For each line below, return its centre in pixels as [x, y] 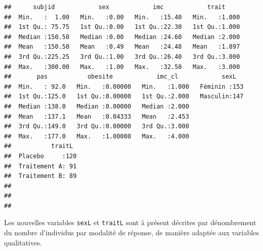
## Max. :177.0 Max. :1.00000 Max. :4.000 [97, 136]
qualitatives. [23, 242]
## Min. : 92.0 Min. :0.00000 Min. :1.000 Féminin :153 [124, 86]
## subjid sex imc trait [115, 7]
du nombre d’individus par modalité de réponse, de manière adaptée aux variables [131, 232]
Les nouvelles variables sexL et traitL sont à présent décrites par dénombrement [130, 222]
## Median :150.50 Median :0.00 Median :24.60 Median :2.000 [122, 37]
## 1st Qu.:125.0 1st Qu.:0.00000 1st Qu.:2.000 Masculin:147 [124, 97]
